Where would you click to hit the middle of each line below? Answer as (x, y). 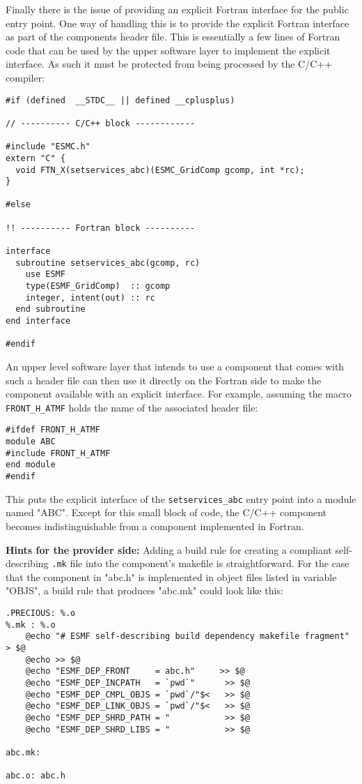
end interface (38, 321)
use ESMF (45, 274)
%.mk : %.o (31, 625)
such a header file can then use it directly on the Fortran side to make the (164, 380)
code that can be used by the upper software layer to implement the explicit (168, 50)
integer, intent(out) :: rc (90, 297)
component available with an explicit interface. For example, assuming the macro (179, 394)
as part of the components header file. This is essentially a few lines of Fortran (173, 37)
